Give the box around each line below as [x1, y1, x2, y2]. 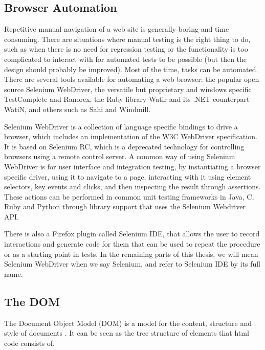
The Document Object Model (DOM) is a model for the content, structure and [4, 317, 252, 328]
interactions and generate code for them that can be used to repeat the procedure [4, 238, 260, 249]
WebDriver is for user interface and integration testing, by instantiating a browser [4, 161, 261, 171]
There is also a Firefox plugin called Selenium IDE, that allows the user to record [4, 228, 260, 239]
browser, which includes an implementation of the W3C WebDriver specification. [4, 131, 257, 142]
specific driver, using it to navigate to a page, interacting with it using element [4, 171, 251, 182]
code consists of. [4, 337, 55, 348]
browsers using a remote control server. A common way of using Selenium [4, 151, 235, 162]
